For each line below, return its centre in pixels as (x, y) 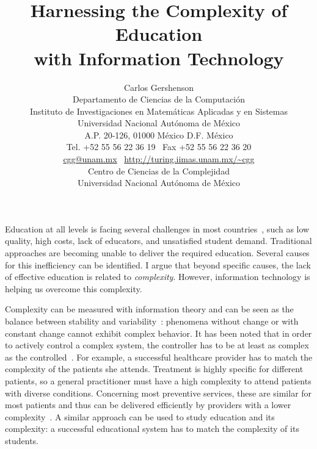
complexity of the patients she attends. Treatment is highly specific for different (154, 369)
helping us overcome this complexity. (74, 288)
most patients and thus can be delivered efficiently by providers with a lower (148, 405)
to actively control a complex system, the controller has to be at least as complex (157, 345)
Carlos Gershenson (159, 87)
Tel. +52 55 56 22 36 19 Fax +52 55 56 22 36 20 (159, 147)
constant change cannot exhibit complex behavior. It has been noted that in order (158, 333)
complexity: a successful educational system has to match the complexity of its (152, 429)
